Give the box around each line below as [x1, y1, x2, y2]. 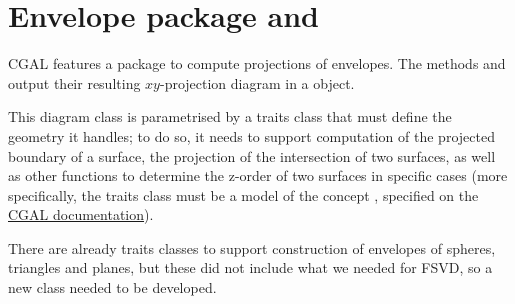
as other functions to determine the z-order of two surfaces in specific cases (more [8, 165, 508, 186]
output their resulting [8, 72, 141, 93]
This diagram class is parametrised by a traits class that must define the [8, 106, 452, 127]
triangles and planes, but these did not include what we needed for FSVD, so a [8, 257, 493, 278]
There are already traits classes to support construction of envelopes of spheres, [8, 237, 496, 258]
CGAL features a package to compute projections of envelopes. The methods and [8, 53, 506, 74]
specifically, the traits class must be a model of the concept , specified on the [8, 184, 479, 205]
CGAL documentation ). [8, 204, 154, 225]
